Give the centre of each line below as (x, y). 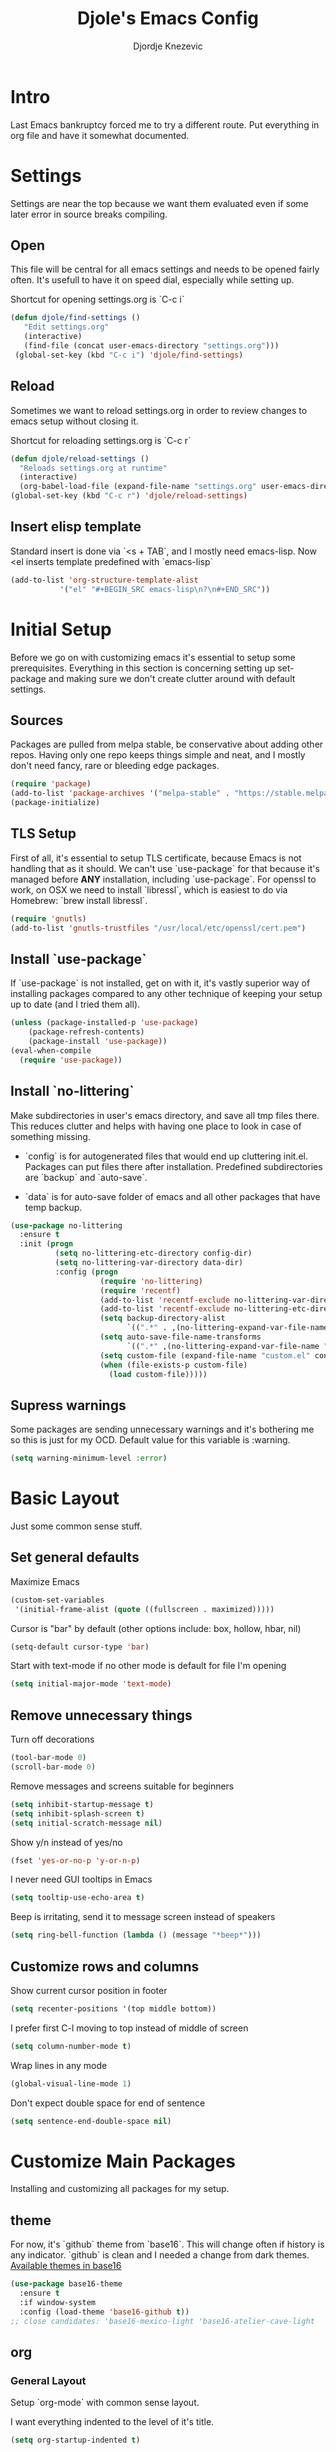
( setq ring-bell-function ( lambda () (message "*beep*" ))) (136, 1935)
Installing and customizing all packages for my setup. (120, 2189)
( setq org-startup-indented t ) (75, 2440)
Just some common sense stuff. (76, 1526)
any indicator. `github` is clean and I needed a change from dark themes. (160, 2255)
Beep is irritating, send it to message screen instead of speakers (143, 1917)
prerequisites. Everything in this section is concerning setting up (143, 668)
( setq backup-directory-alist (162, 1318)
